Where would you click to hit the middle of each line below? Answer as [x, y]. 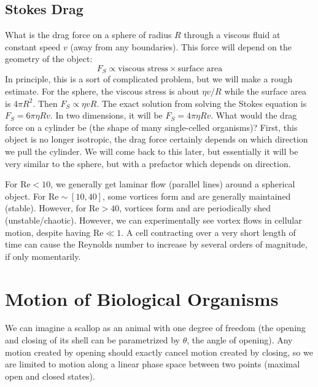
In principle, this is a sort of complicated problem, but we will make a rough [149, 79]
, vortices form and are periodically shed [195, 208]
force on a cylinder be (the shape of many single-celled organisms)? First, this [151, 127]
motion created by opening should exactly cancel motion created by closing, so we [159, 352]
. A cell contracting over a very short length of [208, 232]
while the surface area [265, 91]
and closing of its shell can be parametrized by [92, 340]
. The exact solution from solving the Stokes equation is [202, 103]
